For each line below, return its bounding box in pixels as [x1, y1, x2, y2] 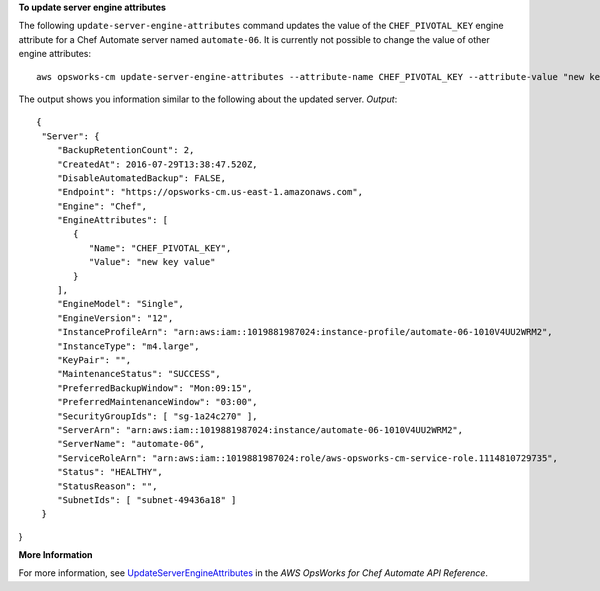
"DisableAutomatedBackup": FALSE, [56, 172, 227, 184]
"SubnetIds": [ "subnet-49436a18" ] [56, 494, 237, 505]
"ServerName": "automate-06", [56, 438, 205, 450]
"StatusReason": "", [56, 480, 158, 492]
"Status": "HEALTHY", [56, 466, 164, 478]
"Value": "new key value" [88, 256, 216, 268]
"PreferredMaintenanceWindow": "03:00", [56, 396, 259, 408]
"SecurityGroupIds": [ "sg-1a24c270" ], [56, 410, 259, 422]
